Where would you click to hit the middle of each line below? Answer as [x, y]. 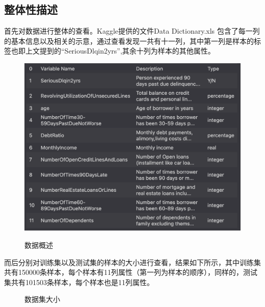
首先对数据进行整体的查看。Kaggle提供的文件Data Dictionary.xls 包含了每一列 [132, 31]
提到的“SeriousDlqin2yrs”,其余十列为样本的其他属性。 [127, 51]
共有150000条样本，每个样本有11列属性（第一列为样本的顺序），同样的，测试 [131, 272]
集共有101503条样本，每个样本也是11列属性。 [79, 282]
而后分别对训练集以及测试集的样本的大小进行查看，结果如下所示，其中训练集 [132, 262]
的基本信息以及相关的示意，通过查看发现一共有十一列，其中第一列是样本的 [129, 41]
